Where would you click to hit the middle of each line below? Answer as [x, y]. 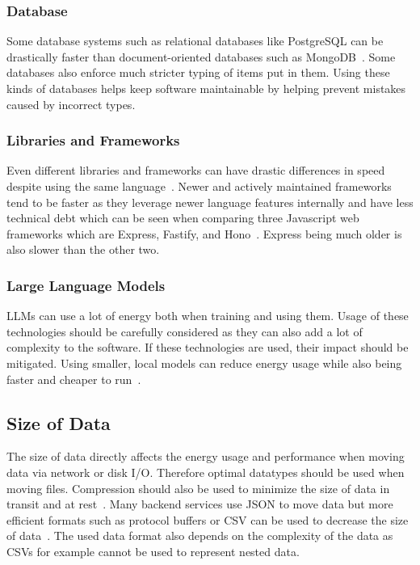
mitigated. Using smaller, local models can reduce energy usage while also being [204, 363]
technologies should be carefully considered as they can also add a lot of [185, 331]
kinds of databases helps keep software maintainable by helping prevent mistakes [206, 88]
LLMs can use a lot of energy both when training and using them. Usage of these [208, 316]
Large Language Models [86, 285]
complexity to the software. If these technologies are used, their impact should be [208, 347]
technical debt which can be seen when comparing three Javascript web [183, 218]
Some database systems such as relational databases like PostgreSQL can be [195, 41]
